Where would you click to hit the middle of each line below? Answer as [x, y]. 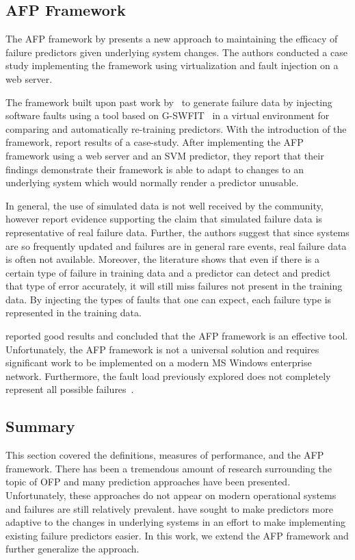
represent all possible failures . [70, 389]
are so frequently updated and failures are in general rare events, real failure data [176, 245]
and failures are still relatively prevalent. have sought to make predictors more [169, 508]
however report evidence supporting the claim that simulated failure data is [164, 219]
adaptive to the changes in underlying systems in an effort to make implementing [175, 522]
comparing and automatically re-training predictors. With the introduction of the [176, 128]
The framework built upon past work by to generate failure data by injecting [169, 102]
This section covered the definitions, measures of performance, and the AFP [165, 455]
